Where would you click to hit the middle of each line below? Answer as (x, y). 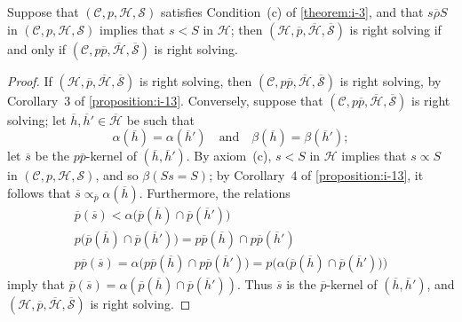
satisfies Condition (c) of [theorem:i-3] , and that (292, 12)
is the (301, 283)
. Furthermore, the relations (215, 192)
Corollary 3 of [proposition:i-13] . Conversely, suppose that (165, 100)
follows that (39, 192)
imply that (36, 283)
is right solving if (395, 29)
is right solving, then (196, 80)
